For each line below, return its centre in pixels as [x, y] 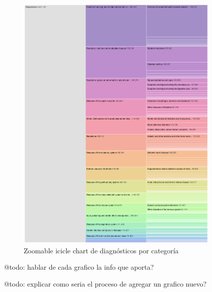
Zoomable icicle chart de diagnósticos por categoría [101, 250]
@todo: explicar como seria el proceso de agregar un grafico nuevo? [105, 283]
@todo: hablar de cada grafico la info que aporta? [79, 267]
